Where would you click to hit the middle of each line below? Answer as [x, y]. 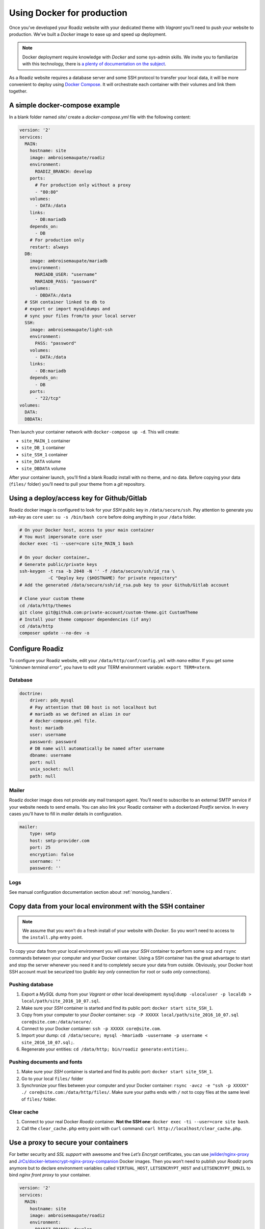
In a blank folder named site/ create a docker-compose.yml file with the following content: [100, 117]
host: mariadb [47, 728]
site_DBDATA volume [44, 468]
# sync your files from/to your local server [80, 316]
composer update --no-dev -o [54, 633]
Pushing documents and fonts [46, 1062]
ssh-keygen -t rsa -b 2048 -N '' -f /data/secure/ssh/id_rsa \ [97, 571]
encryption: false [52, 854]
